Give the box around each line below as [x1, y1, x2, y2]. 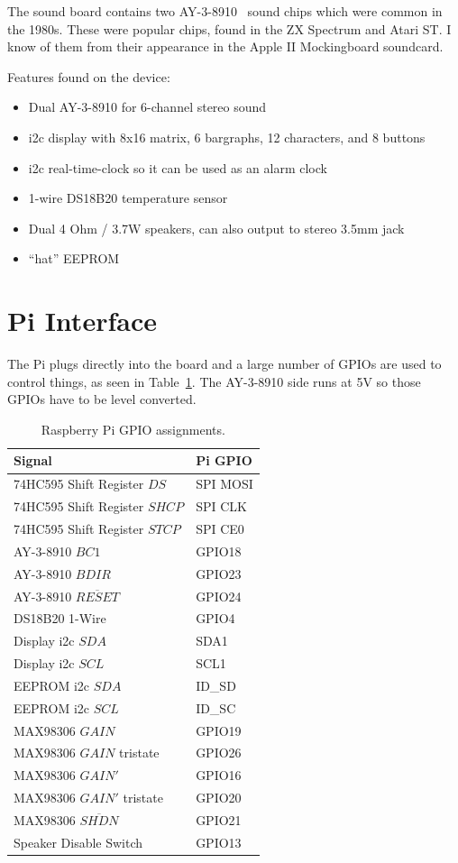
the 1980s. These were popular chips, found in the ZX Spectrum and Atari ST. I [7, 19, 452, 38]
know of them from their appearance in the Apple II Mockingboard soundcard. [7, 37, 444, 56]
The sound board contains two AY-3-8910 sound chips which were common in [7, 2, 443, 20]
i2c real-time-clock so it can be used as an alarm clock [28, 158, 327, 177]
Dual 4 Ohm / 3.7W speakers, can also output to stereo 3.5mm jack [28, 218, 405, 237]
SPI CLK [196, 497, 247, 516]
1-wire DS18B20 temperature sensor [28, 188, 228, 207]
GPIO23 [196, 564, 242, 583]
